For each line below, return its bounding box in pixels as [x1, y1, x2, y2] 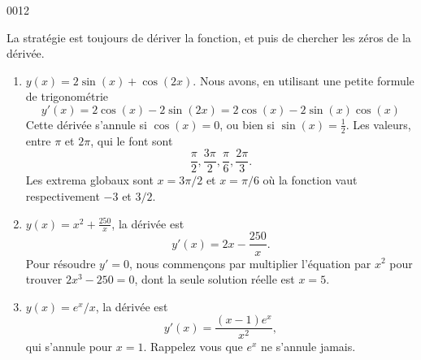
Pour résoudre [25, 254, 96, 271]
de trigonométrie [25, 88, 108, 105]
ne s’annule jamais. [261, 338, 356, 355]
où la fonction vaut [263, 171, 358, 189]
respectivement [25, 188, 100, 205]
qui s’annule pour [25, 338, 113, 355]
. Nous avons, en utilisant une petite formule [193, 72, 414, 89]
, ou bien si [219, 115, 275, 132]
